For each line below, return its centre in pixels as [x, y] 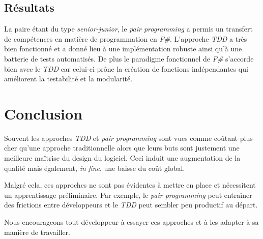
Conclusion [43, 113]
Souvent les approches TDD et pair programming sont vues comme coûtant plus [128, 138]
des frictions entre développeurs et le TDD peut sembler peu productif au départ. [131, 205]
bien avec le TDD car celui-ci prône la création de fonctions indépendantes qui [126, 68]
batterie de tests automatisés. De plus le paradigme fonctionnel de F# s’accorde [129, 58]
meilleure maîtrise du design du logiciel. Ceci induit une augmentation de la [122, 158]
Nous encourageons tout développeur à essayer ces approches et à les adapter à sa [131, 222]
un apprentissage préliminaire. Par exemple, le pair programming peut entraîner [128, 195]
